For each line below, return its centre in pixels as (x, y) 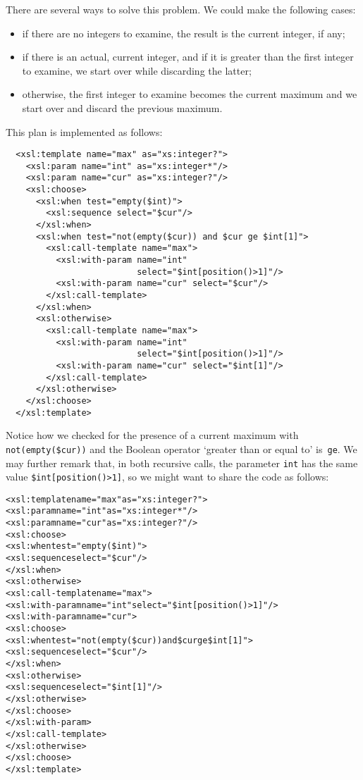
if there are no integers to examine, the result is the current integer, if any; (184, 33)
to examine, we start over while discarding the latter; (137, 70)
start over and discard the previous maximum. (122, 107)
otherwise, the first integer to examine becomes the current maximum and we (190, 94)
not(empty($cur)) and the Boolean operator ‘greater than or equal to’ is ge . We (181, 448)
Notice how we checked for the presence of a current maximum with (152, 435)
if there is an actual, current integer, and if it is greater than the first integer (188, 57)
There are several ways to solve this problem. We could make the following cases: (181, 9)
